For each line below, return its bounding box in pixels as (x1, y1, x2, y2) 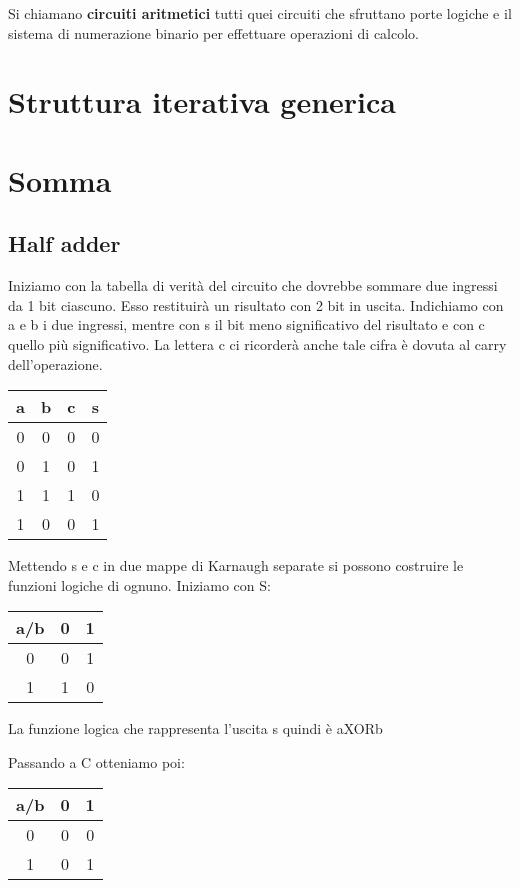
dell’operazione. (8, 353, 103, 374)
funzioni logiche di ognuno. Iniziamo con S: (8, 574, 271, 595)
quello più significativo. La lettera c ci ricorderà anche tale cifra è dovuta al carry (8, 333, 507, 354)
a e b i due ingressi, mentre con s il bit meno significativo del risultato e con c (8, 314, 485, 335)
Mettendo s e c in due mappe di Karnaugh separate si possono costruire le (8, 555, 464, 576)
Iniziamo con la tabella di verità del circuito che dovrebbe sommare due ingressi (8, 275, 498, 296)
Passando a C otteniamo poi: (8, 751, 185, 772)
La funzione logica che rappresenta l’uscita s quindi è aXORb (8, 718, 383, 739)
